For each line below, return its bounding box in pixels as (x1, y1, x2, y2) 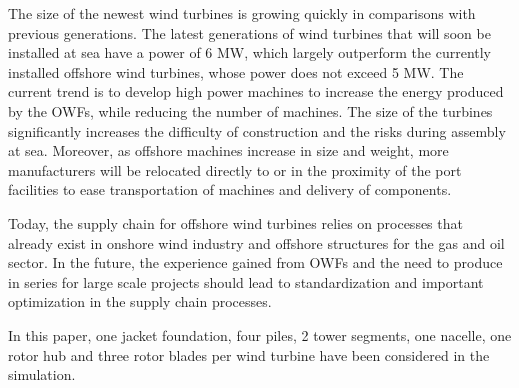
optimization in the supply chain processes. (8, 291, 272, 312)
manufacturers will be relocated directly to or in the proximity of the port (8, 159, 462, 180)
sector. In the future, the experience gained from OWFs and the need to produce (8, 252, 503, 273)
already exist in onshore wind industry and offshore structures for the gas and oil (8, 232, 505, 253)
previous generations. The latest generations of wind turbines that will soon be (8, 22, 491, 43)
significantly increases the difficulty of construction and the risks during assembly (8, 120, 506, 141)
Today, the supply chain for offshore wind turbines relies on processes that (8, 212, 463, 233)
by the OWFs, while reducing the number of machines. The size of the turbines (8, 100, 493, 121)
